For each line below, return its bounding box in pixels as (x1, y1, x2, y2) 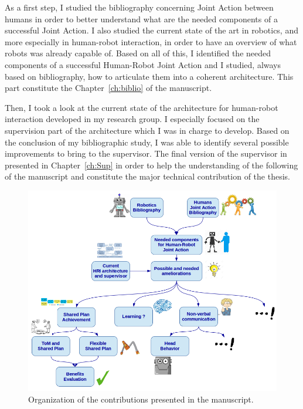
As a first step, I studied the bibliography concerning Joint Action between (5, 1, 274, 13)
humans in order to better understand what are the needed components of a (5, 12, 278, 25)
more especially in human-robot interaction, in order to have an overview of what (5, 35, 297, 48)
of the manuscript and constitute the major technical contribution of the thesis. (5, 170, 290, 182)
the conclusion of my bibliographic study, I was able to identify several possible (5, 136, 289, 148)
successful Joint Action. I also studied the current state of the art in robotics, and (5, 24, 298, 36)
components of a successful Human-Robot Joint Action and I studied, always (5, 58, 281, 70)
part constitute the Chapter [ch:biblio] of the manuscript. (5, 82, 212, 94)
